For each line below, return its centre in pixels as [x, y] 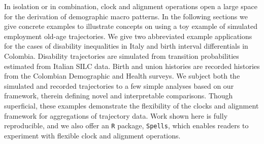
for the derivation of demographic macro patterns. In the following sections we [126, 16]
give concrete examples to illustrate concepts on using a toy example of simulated [131, 26]
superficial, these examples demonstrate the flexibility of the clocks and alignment [131, 105]
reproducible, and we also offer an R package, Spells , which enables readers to [126, 125]
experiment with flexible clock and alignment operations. [92, 135]
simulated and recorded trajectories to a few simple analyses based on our [119, 85]
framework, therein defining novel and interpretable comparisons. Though [119, 96]
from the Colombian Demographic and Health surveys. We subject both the [122, 76]
